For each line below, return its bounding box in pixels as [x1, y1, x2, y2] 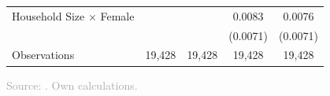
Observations [12, 46, 75, 63]
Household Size [12, 7, 85, 24]
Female [100, 7, 135, 24]
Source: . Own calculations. [6, 76, 138, 93]
